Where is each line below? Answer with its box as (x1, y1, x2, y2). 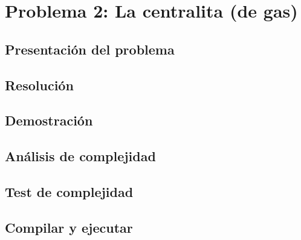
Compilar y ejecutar (5, 218, 133, 236)
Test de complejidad (5, 182, 134, 201)
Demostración (5, 111, 93, 130)
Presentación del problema (5, 39, 175, 58)
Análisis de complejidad (5, 147, 156, 165)
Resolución (5, 75, 74, 94)
